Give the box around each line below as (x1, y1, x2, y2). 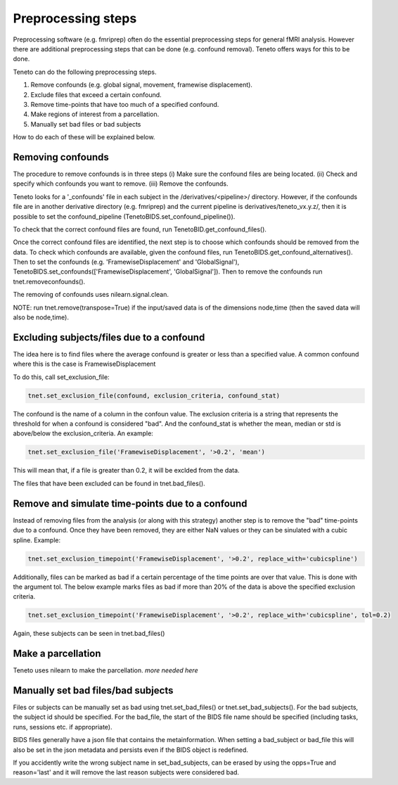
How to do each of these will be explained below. (13, 133, 155, 141)
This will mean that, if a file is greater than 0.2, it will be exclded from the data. (13, 466, 240, 475)
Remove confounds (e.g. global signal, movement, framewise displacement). (30, 81, 253, 89)
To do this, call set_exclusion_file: (13, 373, 110, 381)
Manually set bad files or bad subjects (30, 120, 141, 128)
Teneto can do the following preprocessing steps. (13, 68, 158, 76)
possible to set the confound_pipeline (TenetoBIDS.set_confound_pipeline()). (13, 212, 236, 221)
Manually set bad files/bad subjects (13, 684, 174, 696)
